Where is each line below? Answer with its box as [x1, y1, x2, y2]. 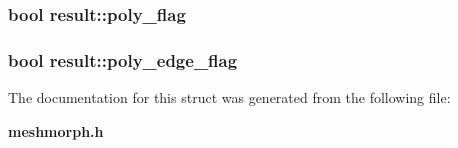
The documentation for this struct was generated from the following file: [8, 87, 451, 108]
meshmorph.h [8, 120, 104, 141]
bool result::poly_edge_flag [8, 47, 238, 72]
